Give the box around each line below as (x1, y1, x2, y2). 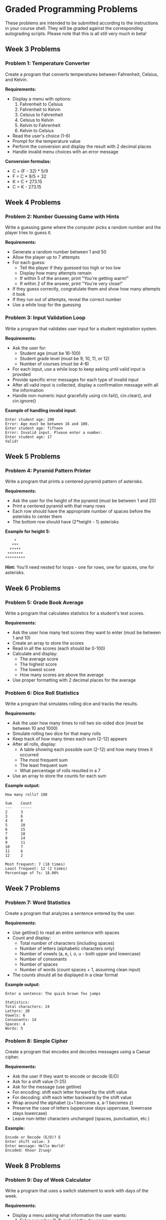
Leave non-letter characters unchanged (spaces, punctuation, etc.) (12, 1116, 150, 1121)
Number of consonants (19, 956, 67, 962)
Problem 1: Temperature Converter (5, 60, 90, 67)
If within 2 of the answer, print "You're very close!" (19, 281, 123, 287)
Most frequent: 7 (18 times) (5, 862, 65, 867)
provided (12, 371, 31, 377)
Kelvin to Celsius (19, 127, 54, 133)
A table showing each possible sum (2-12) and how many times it (19, 746, 153, 752)
